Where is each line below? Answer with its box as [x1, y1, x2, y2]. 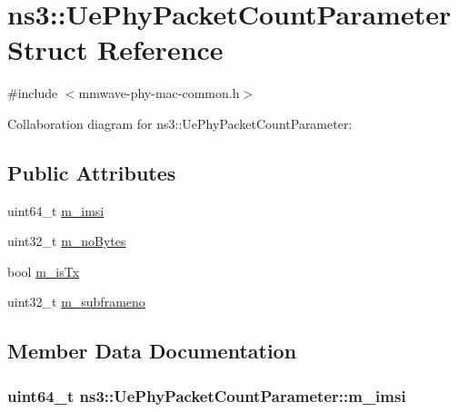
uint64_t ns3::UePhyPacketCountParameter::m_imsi [7, 384, 406, 407]
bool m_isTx [7, 261, 80, 280]
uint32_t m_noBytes [7, 231, 126, 250]
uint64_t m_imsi [7, 201, 105, 220]
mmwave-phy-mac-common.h [78, 83, 240, 103]
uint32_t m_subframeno [7, 292, 145, 311]
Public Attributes [7, 158, 176, 186]
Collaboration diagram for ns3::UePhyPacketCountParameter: [7, 113, 353, 132]
